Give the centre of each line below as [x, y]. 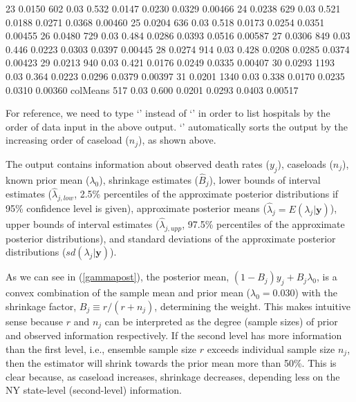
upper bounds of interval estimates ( [83, 223]
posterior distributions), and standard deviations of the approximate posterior [171, 238]
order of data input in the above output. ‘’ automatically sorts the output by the [177, 126]
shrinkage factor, [41, 306]
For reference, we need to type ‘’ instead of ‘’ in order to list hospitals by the [168, 113]
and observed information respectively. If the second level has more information [174, 335]
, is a [327, 277]
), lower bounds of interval [265, 179]
